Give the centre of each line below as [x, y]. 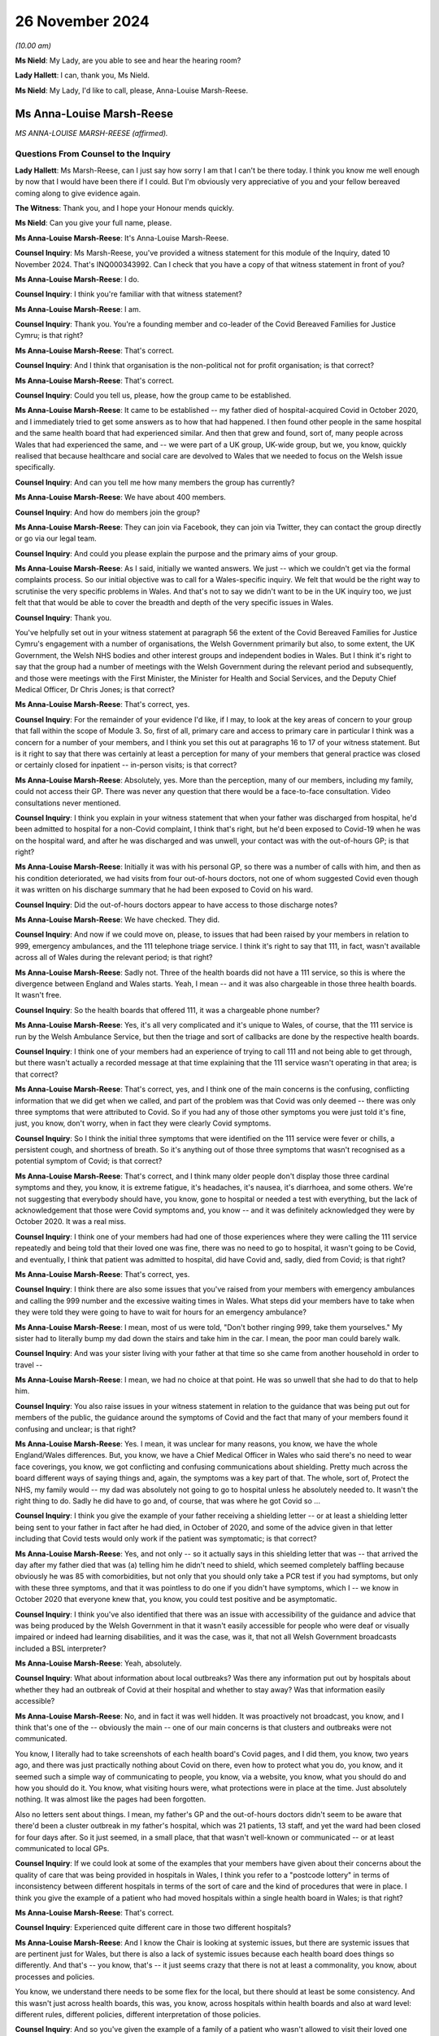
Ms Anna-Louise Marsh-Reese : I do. [77, 279]
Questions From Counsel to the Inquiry [93, 154]
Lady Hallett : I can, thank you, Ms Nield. [83, 75]
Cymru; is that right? [49, 336]
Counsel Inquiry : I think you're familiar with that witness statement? [129, 294]
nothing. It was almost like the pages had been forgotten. [111, 1799]
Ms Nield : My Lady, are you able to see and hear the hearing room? [128, 60]
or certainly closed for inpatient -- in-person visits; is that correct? [126, 765]
